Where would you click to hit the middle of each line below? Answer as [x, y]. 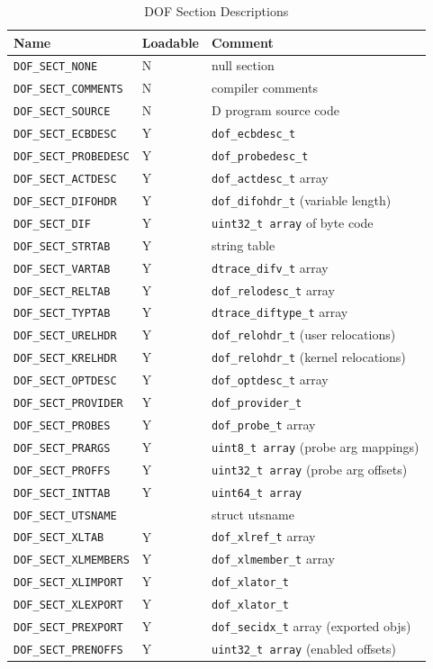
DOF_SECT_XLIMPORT [68, 583]
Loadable [170, 42]
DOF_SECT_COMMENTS [68, 90]
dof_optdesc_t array [270, 380]
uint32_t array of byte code [293, 222]
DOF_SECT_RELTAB [62, 291]
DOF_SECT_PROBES [62, 425]
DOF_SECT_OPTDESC [65, 381]
